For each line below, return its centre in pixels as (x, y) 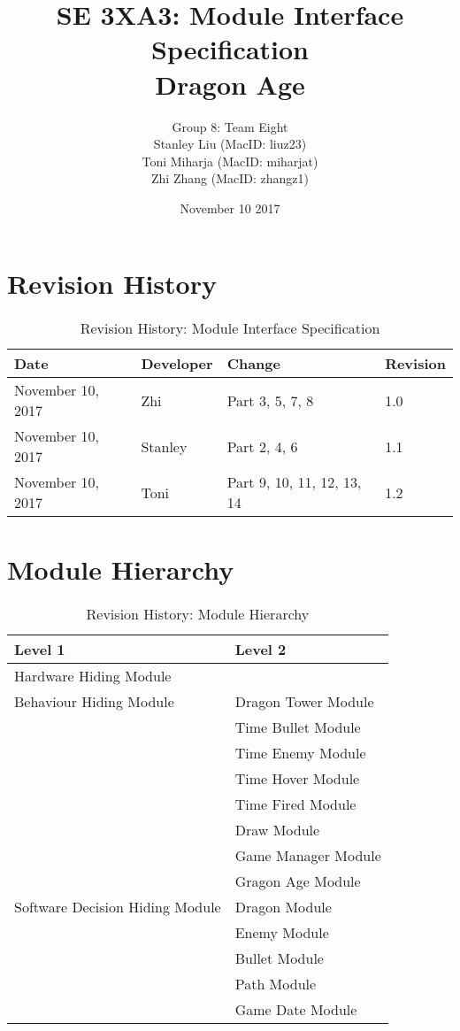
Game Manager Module (308, 855)
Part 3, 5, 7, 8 (270, 400)
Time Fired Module (295, 804)
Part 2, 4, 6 (262, 446)
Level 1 (40, 649)
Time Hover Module (297, 778)
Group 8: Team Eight (230, 126)
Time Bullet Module (298, 727)
